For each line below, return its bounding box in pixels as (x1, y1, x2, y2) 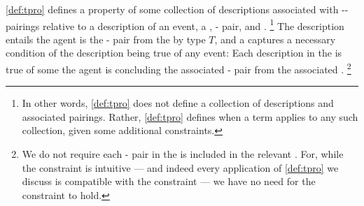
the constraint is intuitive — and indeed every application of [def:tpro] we (22, 160, 339, 175)
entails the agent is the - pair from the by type (6, 31, 206, 46)
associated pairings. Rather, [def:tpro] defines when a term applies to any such (22, 109, 358, 124)
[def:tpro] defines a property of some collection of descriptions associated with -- (6, 2, 349, 16)
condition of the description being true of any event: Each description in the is (6, 45, 342, 60)
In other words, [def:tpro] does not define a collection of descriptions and (22, 96, 334, 110)
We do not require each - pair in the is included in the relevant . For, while (22, 147, 344, 161)
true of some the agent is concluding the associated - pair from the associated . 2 (6, 60, 351, 76)
